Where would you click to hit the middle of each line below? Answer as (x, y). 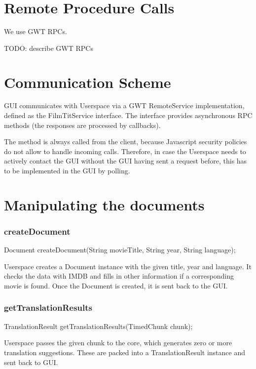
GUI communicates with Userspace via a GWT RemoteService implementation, (124, 105)
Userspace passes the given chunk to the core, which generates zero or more (118, 343)
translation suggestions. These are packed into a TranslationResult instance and (125, 352)
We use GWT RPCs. (36, 31)
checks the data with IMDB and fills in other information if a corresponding (119, 276)
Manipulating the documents (104, 204)
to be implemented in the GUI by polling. (67, 170)
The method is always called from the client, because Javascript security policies (126, 142)
